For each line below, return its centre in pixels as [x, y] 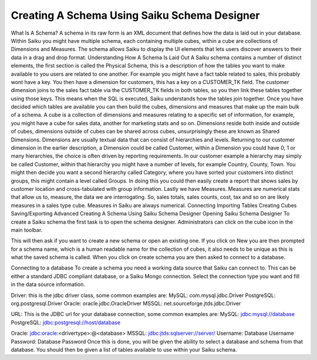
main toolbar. [27, 230]
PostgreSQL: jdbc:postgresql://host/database [65, 322]
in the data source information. [48, 284]
